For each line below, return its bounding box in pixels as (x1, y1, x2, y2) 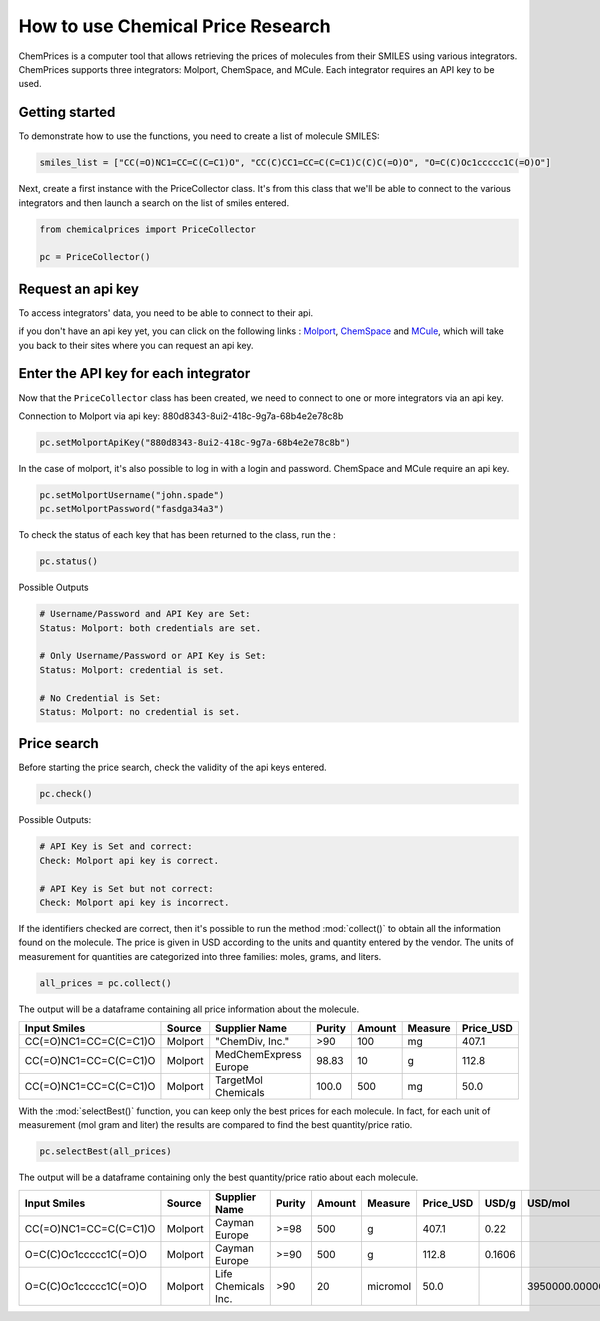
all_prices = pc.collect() (39, 977, 172, 989)
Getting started (18, 104, 116, 121)
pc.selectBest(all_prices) (39, 1146, 172, 1157)
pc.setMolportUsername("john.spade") (39, 489, 225, 500)
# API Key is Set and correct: (39, 841, 194, 852)
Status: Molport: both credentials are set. (39, 622, 262, 634)
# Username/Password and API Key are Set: (39, 608, 251, 620)
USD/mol (526, 1196, 570, 1210)
